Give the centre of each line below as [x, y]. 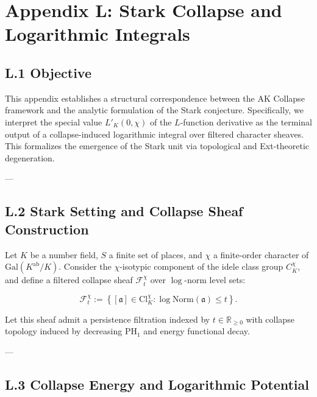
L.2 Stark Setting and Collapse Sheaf [124, 211]
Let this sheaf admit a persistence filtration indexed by [108, 319]
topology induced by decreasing [64, 331]
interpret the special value [54, 121]
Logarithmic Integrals [98, 34]
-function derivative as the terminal [246, 121]
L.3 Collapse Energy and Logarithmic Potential [157, 384]
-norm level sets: [215, 280]
